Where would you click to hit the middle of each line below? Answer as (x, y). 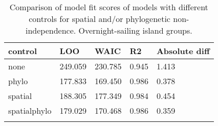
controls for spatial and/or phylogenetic (100, 19)
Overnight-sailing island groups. (135, 30)
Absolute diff (183, 51)
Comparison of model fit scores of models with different (109, 7)
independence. (51, 30)
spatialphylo (30, 110)
